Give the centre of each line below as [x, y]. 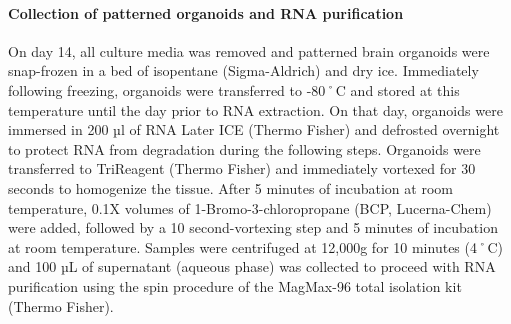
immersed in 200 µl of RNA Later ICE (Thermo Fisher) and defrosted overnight [254, 129]
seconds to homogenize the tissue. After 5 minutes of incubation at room [230, 187]
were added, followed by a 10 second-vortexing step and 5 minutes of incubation [253, 227]
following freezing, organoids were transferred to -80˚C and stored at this [234, 89]
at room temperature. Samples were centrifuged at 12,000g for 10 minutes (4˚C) [256, 246]
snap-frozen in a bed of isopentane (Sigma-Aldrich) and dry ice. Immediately [243, 70]
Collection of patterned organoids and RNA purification [206, 12]
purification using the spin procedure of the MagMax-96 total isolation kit [235, 285]
